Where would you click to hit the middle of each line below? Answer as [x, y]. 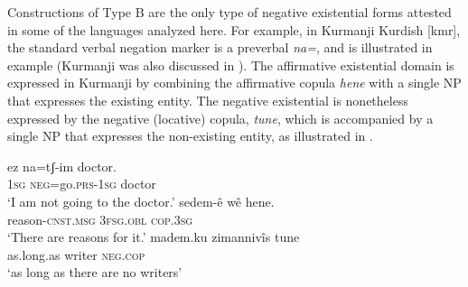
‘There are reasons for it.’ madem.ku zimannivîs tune [154, 237]
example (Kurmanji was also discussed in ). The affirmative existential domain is [231, 65]
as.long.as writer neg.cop [76, 254]
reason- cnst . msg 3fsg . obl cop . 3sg [100, 219]
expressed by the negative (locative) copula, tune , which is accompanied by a [220, 118]
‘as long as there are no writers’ [95, 272]
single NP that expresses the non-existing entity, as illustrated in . [190, 136]
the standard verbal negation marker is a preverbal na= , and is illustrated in [220, 47]
